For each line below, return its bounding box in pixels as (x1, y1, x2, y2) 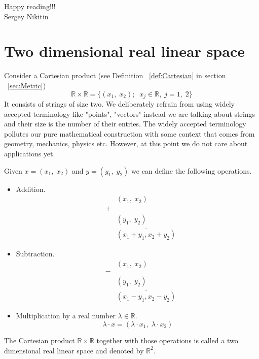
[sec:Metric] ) (8, 80, 46, 90)
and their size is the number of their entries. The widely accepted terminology (4, 118, 246, 129)
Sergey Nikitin (4, 11, 49, 21)
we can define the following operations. (131, 165, 252, 176)
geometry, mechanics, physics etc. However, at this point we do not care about (4, 138, 248, 149)
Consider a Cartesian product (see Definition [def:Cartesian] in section (4, 70, 226, 81)
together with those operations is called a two (96, 335, 238, 345)
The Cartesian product (4, 335, 75, 345)
